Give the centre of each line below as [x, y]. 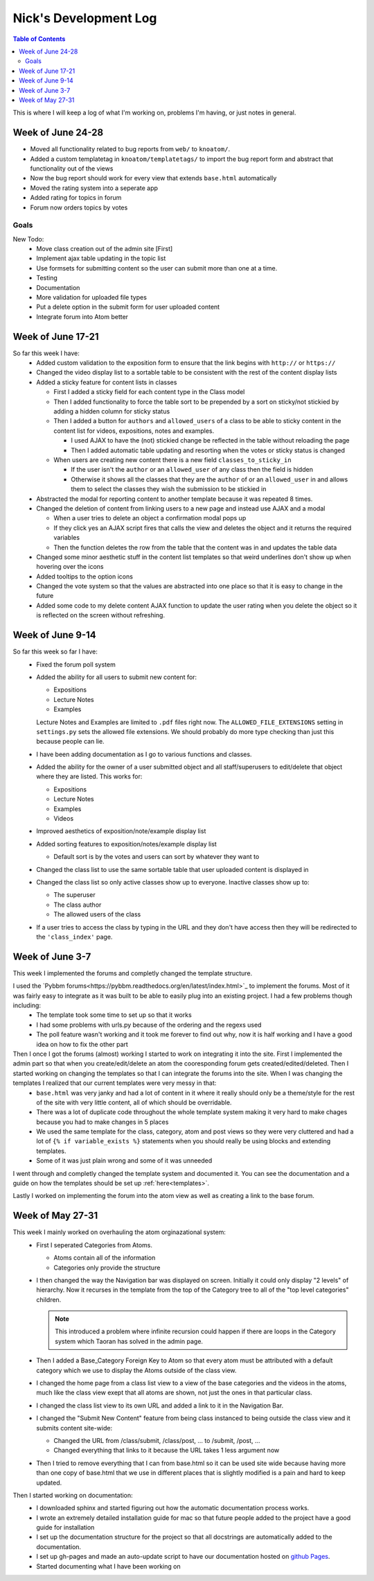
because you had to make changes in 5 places [103, 1122]
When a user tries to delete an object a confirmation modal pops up [150, 518]
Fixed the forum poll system [76, 664]
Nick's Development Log [85, 18]
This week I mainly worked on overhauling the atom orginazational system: [119, 1232]
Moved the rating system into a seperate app [94, 188]
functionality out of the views [72, 168]
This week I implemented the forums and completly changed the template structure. [133, 973]
